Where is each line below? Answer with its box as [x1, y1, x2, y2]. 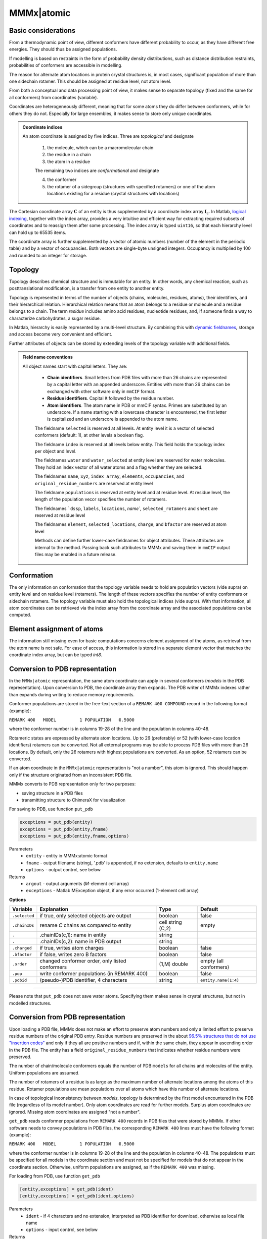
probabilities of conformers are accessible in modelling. [9, 62, 123, 68]
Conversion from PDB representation [9, 1013, 126, 1021]
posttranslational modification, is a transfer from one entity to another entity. [9, 285, 165, 291]
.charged [12, 945, 32, 951]
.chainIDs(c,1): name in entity [40, 932, 107, 939]
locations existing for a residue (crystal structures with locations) [47, 191, 179, 197]
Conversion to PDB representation [9, 665, 117, 673]
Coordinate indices [22, 124, 63, 130]
